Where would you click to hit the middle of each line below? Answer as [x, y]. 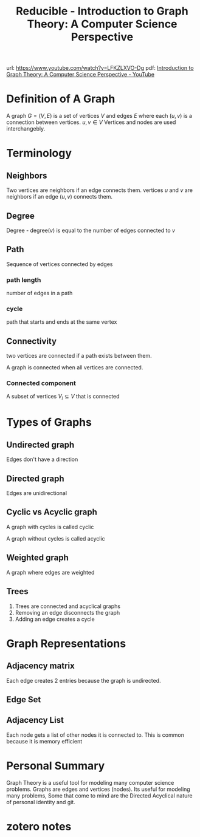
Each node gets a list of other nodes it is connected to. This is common [95, 735]
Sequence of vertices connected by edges [60, 264]
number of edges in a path [40, 293]
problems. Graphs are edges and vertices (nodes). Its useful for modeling [98, 789]
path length [24, 279]
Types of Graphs [49, 422]
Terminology [39, 153]
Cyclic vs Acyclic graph [52, 512]
